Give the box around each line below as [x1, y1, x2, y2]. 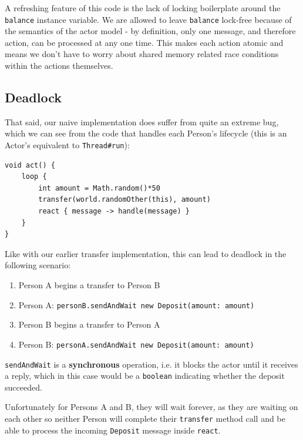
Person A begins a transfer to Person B [18, 279, 160, 291]
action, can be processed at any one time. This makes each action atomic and [5, 36, 284, 48]
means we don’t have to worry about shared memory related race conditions [5, 48, 279, 60]
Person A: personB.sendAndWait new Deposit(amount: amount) [18, 298, 255, 311]
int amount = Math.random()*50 [38, 184, 160, 192]
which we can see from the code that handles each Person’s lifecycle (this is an [5, 127, 287, 139]
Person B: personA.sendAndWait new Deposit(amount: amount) [18, 338, 254, 350]
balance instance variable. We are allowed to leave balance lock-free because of [5, 13, 292, 25]
